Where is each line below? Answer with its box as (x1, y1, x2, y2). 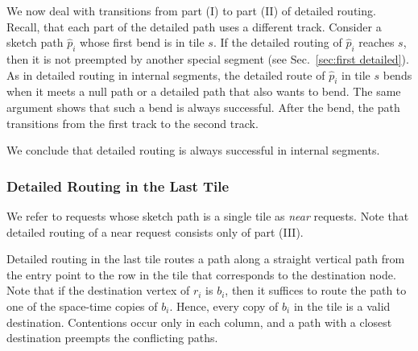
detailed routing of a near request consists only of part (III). (6, 223, 304, 240)
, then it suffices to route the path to (225, 282, 407, 299)
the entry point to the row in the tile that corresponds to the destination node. (6, 266, 396, 283)
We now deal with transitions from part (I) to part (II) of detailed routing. (6, 2, 376, 19)
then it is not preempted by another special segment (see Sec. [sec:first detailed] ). (6, 50, 409, 67)
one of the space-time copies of (6, 297, 158, 314)
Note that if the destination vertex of (6, 282, 190, 299)
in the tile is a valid (293, 297, 391, 314)
